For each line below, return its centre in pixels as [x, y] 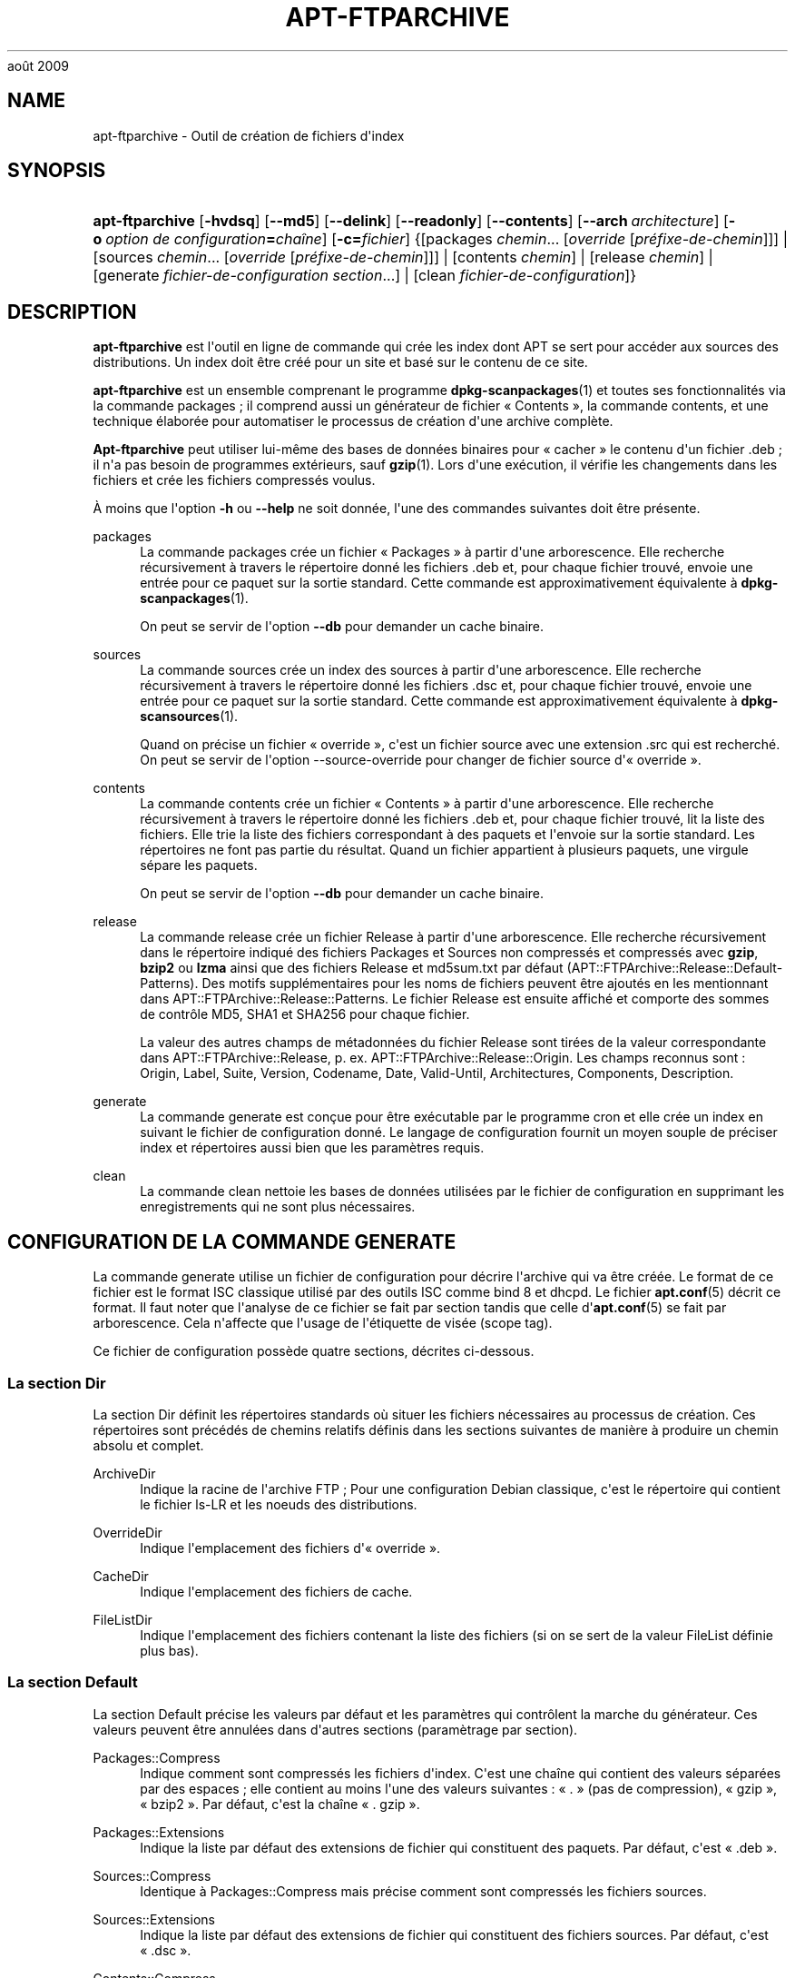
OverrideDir [128, 1532]
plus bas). [169, 1650]
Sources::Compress [152, 1875]
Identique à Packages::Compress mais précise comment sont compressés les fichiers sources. [423, 1891]
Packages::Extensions [159, 1832]
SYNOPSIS [57, 171]
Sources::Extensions [154, 1919]
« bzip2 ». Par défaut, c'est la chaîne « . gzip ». [280, 1804]
